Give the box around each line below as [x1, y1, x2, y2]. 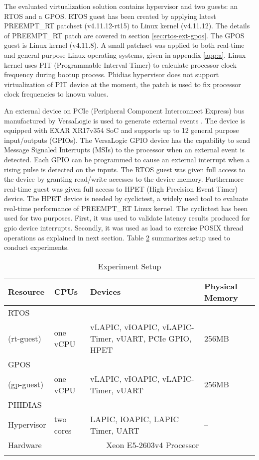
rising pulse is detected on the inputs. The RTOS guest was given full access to [4, 164, 246, 174]
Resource [8, 286, 45, 298]
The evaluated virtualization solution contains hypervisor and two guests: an [4, 1, 238, 11]
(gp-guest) [8, 378, 44, 390]
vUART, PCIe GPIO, [116, 332, 192, 344]
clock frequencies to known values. [4, 89, 109, 99]
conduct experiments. [4, 242, 69, 252]
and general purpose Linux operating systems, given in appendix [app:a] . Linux [4, 49, 246, 60]
